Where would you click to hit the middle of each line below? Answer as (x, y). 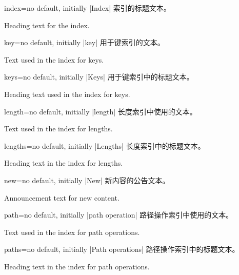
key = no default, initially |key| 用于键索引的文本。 (84, 42)
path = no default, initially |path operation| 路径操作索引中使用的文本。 (119, 215)
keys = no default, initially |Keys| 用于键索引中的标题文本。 (99, 77)
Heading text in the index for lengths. (64, 163)
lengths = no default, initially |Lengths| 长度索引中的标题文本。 (105, 145)
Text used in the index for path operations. (72, 232)
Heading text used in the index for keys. (67, 94)
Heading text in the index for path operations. (77, 266)
